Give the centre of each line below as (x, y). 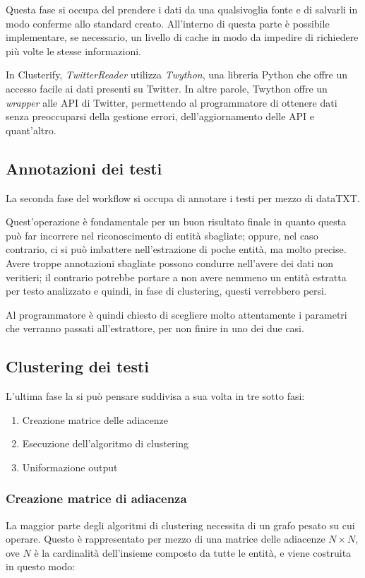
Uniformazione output (70, 467)
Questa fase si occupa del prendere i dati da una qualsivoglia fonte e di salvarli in (182, 9)
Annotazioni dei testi (84, 168)
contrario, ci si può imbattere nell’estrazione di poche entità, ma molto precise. (176, 249)
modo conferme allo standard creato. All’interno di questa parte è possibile (168, 23)
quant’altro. (31, 130)
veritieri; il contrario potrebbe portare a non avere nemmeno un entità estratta (176, 277)
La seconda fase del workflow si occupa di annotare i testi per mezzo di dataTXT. (183, 197)
